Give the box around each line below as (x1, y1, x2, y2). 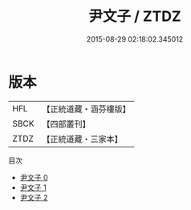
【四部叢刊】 (42, 118, 91, 129)
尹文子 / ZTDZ (87, 7, 182, 26)
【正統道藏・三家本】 (42, 133, 123, 144)
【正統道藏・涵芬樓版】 (42, 103, 131, 115)
